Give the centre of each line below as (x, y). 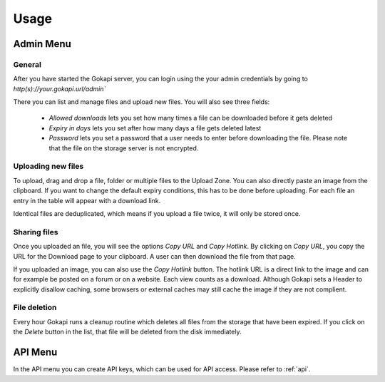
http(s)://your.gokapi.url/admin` (60, 88)
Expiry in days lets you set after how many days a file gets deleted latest (155, 128)
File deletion (35, 308)
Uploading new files (48, 166)
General (27, 64)
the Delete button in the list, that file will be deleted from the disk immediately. (127, 332)
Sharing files (36, 232)
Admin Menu (42, 44)
